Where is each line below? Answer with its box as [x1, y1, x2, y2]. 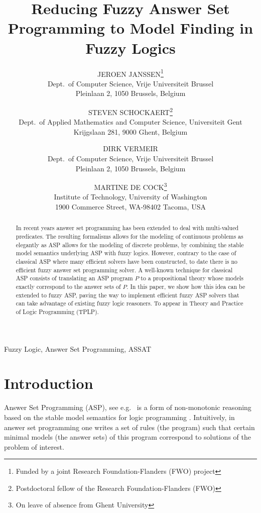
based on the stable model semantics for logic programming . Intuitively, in [4, 412, 235, 422]
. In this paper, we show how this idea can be [126, 282, 245, 290]
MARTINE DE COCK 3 [94, 180, 167, 192]
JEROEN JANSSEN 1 [97, 67, 164, 79]
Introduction [4, 373, 93, 393]
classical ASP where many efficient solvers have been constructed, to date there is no [16, 257, 238, 266]
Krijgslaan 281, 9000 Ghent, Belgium [73, 126, 188, 137]
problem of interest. [4, 441, 64, 452]
